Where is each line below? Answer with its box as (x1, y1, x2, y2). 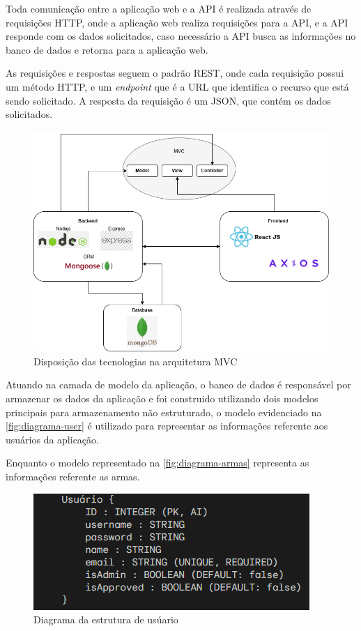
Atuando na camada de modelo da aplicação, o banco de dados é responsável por (6, 377, 351, 392)
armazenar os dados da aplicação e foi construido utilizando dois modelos (6, 390, 318, 405)
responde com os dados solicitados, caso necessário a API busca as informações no (6, 29, 356, 43)
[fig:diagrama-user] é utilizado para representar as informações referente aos (6, 418, 328, 433)
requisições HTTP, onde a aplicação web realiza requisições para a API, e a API (6, 15, 348, 29)
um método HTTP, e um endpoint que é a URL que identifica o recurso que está (6, 79, 349, 93)
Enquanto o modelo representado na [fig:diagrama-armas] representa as (6, 455, 309, 470)
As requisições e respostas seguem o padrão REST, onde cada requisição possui (6, 66, 344, 80)
